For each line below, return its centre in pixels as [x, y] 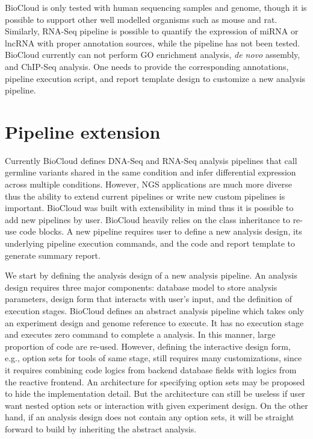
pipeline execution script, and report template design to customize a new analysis [155, 78]
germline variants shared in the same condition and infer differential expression [150, 172]
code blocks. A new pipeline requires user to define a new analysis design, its [161, 231]
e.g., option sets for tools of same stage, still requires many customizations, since [153, 358]
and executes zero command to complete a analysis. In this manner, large [140, 334]
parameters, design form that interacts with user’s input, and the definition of [149, 299]
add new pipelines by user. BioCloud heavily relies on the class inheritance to [147, 219]
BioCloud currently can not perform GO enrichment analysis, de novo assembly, [153, 55]
